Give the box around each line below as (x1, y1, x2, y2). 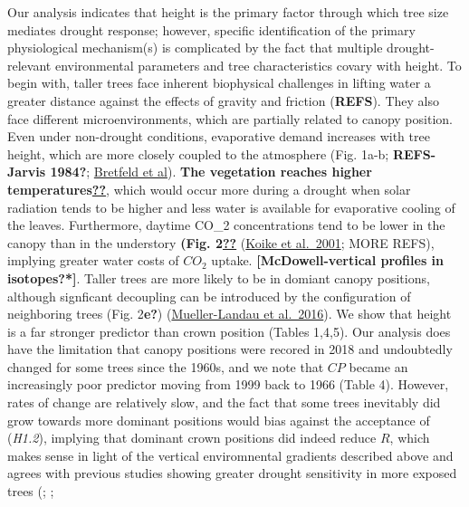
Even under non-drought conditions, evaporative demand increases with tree (7, 127, 430, 146)
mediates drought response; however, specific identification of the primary (7, 20, 416, 39)
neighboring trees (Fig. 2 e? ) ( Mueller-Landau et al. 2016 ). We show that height (7, 304, 452, 323)
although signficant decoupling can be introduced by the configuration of (7, 286, 411, 305)
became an (349, 357, 408, 376)
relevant (7, 55, 52, 74)
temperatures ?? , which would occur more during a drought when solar (7, 179, 411, 198)
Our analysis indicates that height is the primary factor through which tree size (7, 3, 449, 21)
